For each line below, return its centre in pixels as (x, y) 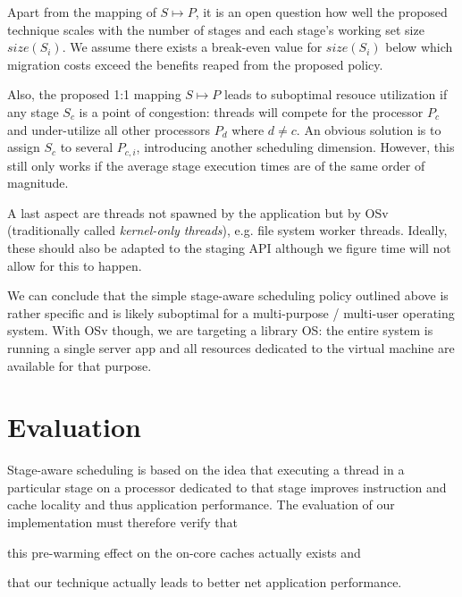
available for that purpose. (80, 365)
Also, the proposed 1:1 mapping (94, 94)
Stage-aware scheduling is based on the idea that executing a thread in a (206, 470)
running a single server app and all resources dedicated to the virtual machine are (231, 347)
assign (24, 147)
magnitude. (38, 183)
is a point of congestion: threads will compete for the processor (251, 111)
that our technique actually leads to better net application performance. (205, 582)
